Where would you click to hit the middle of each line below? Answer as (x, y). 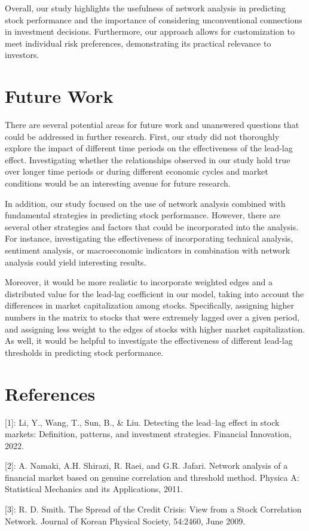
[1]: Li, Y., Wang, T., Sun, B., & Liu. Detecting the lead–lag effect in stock (142, 422)
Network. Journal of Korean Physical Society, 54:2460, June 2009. (125, 521)
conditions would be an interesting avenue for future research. (118, 183)
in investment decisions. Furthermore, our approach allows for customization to (150, 31)
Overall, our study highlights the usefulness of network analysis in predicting (145, 8)
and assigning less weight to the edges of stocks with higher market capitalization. (155, 329)
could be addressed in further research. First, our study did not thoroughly (142, 136)
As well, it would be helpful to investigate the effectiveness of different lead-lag (149, 341)
